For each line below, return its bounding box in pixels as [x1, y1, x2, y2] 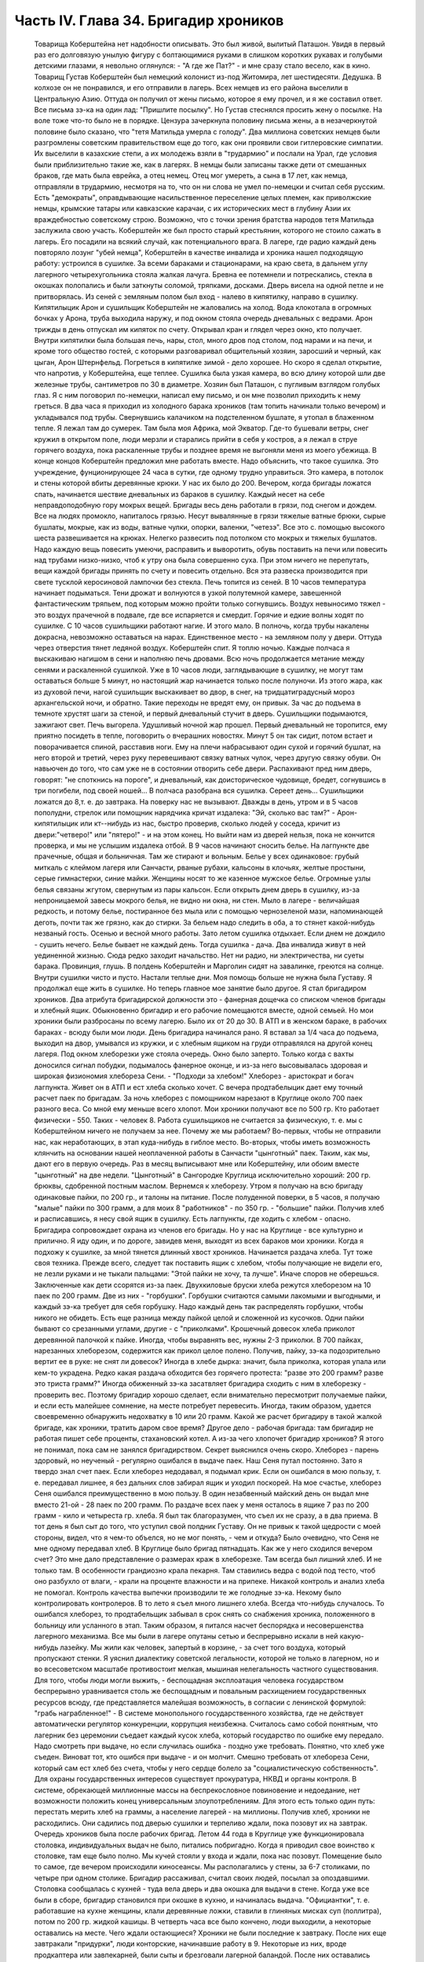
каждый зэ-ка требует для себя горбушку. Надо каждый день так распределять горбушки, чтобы [34, 1302, 364, 1311]
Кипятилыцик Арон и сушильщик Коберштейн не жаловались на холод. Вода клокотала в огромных [34, 302, 372, 312]
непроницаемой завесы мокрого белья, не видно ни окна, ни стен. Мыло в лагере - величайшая [34, 895, 360, 906]
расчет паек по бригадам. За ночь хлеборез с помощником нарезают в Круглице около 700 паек [34, 1093, 363, 1103]
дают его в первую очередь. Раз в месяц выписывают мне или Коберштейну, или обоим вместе [34, 1159, 360, 1169]
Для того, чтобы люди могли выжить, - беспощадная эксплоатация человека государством [34, 1676, 345, 1685]
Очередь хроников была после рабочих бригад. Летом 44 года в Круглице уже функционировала [34, 1829, 364, 1839]
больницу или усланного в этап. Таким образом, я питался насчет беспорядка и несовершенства [34, 1621, 364, 1630]
